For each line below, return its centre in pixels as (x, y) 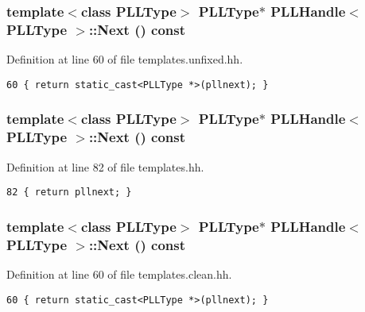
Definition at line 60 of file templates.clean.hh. (119, 273)
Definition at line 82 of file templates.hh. (105, 166)
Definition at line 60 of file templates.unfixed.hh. (125, 59)
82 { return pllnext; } (69, 193)
